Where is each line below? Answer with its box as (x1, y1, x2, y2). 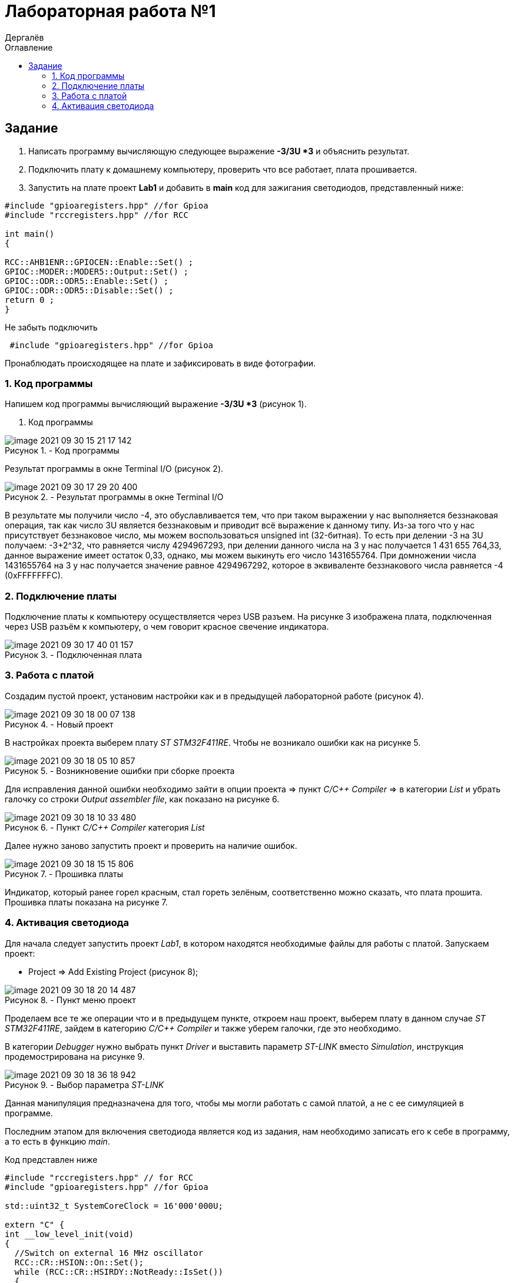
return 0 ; (5, 295, 55, 305)
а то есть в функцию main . (5, 1136, 110, 1146)
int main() (5, 229, 55, 239)
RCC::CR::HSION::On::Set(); (14, 1257, 144, 1267)
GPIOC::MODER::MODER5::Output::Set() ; (5, 266, 188, 276)
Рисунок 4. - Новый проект (5, 719, 114, 729)
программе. (5, 1107, 53, 1118)
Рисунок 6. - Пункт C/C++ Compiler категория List (5, 822, 205, 832)
